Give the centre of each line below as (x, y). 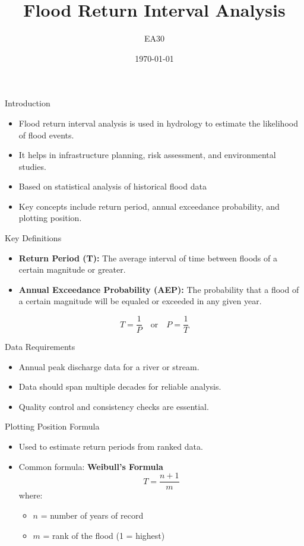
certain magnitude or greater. (72, 269)
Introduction (28, 103)
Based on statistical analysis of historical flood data (113, 186)
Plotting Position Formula (52, 426)
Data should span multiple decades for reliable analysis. (120, 386)
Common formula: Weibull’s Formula (91, 466)
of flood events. (46, 135)
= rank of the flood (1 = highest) (104, 535)
